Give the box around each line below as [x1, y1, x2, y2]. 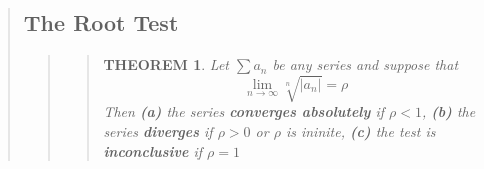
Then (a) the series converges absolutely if [103, 101, 384, 122]
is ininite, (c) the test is [285, 120, 436, 141]
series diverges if [103, 120, 213, 141]
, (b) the [421, 101, 476, 122]
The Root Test [23, 7, 179, 38]
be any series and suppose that [272, 54, 459, 75]
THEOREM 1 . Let [103, 54, 229, 75]
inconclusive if [103, 140, 203, 161]
